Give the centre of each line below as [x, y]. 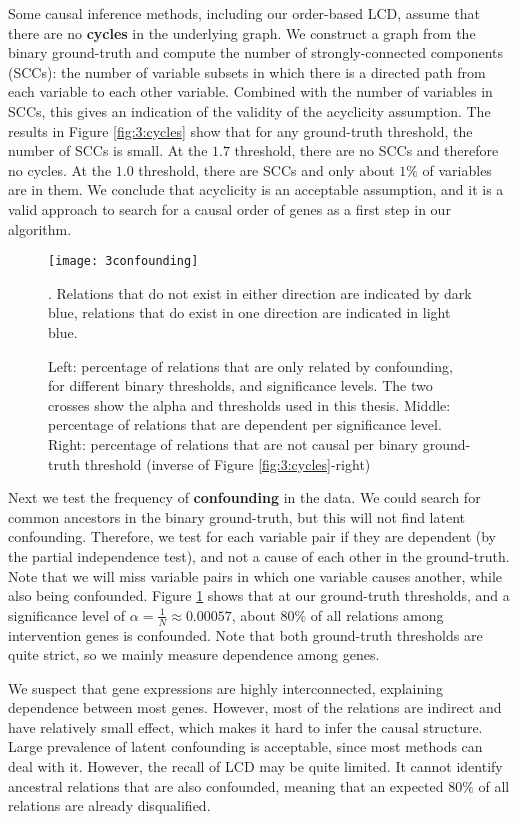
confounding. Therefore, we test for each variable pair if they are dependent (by [252, 536]
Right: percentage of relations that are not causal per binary [233, 443]
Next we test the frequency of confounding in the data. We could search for [244, 497]
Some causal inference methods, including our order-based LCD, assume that [244, 13]
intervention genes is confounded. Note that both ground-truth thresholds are [245, 634]
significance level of [67, 614]
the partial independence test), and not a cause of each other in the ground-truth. [259, 555]
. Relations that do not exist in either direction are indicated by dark [260, 292]
